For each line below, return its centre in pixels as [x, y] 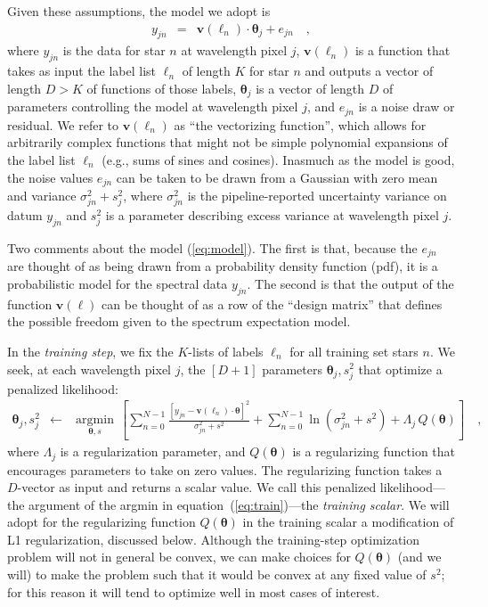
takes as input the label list [82, 71]
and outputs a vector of [369, 71]
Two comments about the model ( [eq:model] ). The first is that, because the [212, 247]
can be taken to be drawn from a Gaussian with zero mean [277, 177]
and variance [42, 195]
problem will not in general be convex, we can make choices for [179, 557]
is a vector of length [310, 88]
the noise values [50, 177]
